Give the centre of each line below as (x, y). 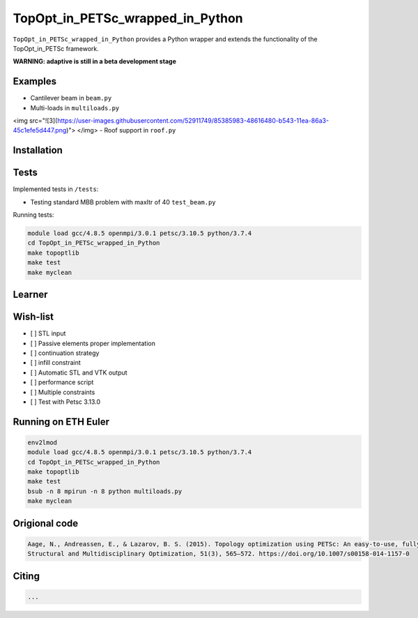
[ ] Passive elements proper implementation (93, 343)
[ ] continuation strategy (65, 353)
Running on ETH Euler (61, 422)
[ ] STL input (48, 333)
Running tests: (33, 215)
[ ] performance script (62, 382)
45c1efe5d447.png (40, 130)
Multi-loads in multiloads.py (75, 107)
